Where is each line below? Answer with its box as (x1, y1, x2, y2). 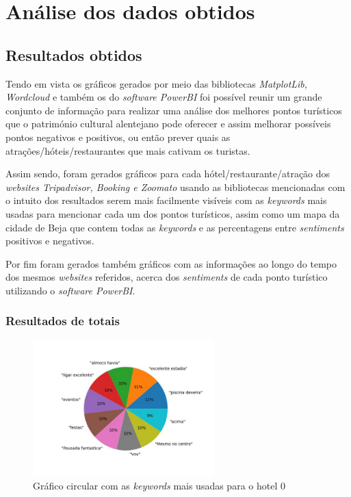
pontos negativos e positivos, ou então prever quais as (5, 129, 231, 144)
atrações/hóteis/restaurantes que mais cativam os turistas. (5, 143, 250, 157)
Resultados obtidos (5, 44, 142, 65)
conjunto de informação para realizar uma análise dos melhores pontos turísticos (5, 103, 342, 117)
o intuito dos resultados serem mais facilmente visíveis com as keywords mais (5, 193, 327, 207)
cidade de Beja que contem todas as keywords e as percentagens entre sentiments (5, 220, 344, 234)
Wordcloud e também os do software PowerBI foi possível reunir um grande (5, 90, 322, 104)
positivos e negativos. (5, 233, 94, 248)
